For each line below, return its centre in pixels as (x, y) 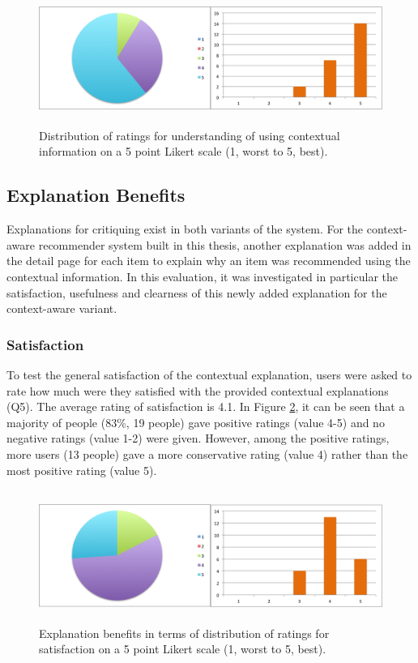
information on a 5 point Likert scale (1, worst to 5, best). (183, 151)
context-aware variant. (62, 308)
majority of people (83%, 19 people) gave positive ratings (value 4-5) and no (196, 422)
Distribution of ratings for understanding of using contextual (190, 135)
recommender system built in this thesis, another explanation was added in (225, 244)
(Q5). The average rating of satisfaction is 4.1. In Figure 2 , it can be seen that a (206, 406)
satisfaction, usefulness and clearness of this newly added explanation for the (197, 292)
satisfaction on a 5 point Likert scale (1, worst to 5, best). (183, 649)
